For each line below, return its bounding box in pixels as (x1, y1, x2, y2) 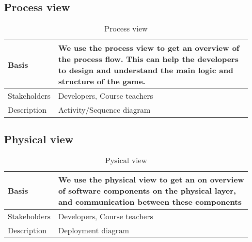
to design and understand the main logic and (58, 64, 234, 76)
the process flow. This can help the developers (58, 53, 238, 65)
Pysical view (105, 154, 147, 166)
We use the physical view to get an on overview (58, 174, 244, 185)
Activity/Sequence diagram (58, 104, 151, 116)
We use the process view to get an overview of (58, 42, 239, 54)
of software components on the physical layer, (58, 185, 236, 197)
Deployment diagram (58, 225, 129, 236)
